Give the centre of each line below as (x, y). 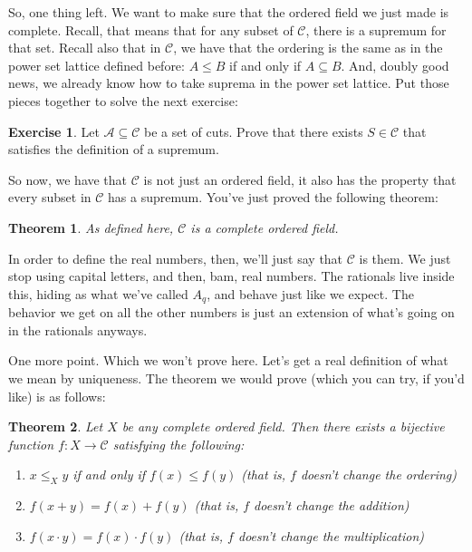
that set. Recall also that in (85, 48)
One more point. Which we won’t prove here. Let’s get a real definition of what (228, 360)
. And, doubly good (395, 65)
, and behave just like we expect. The (310, 293)
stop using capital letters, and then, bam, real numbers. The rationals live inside (231, 276)
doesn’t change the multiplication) (331, 535)
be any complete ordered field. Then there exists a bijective (283, 426)
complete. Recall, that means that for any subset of (151, 29)
